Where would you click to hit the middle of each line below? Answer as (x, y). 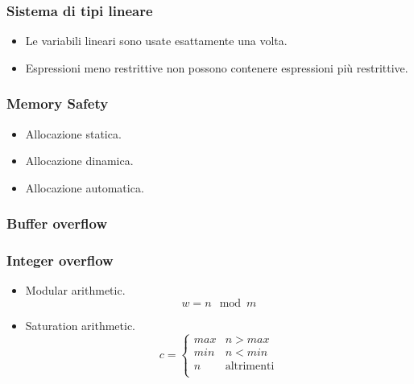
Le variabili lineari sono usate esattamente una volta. (156, 41)
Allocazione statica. (73, 133)
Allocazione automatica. (85, 187)
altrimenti (250, 366)
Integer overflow (60, 260)
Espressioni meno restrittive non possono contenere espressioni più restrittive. (217, 67)
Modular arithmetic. (75, 290)
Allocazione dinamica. (79, 161)
